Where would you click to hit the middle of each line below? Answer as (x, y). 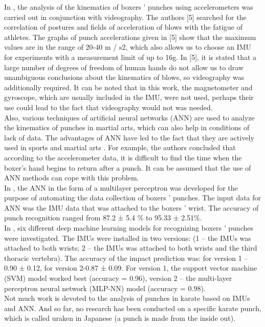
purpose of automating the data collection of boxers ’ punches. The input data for (133, 198)
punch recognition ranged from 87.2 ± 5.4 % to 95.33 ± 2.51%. (103, 218)
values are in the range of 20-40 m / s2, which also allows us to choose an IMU (128, 47)
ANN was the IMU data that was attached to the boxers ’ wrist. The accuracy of (131, 207)
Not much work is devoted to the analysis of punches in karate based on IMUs (127, 298)
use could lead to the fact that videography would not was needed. (108, 107)
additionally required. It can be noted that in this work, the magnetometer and (128, 87)
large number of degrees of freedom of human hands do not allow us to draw (124, 67)
